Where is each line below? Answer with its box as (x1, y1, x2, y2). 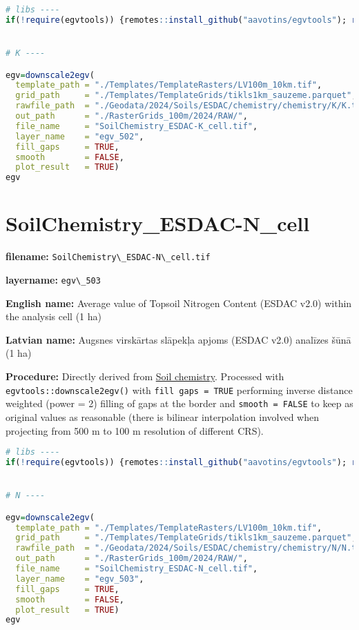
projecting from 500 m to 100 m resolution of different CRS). (6, 423, 264, 437)
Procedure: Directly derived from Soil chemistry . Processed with (6, 369, 284, 384)
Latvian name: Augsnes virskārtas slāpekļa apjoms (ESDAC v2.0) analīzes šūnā (6, 332, 351, 346)
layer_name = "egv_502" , (15, 131, 144, 141)
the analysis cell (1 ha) (6, 309, 101, 324)
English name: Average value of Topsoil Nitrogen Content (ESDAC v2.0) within (6, 295, 352, 310)
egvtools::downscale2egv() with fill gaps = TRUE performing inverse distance (6, 382, 353, 397)
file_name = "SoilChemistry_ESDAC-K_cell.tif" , (15, 121, 258, 131)
